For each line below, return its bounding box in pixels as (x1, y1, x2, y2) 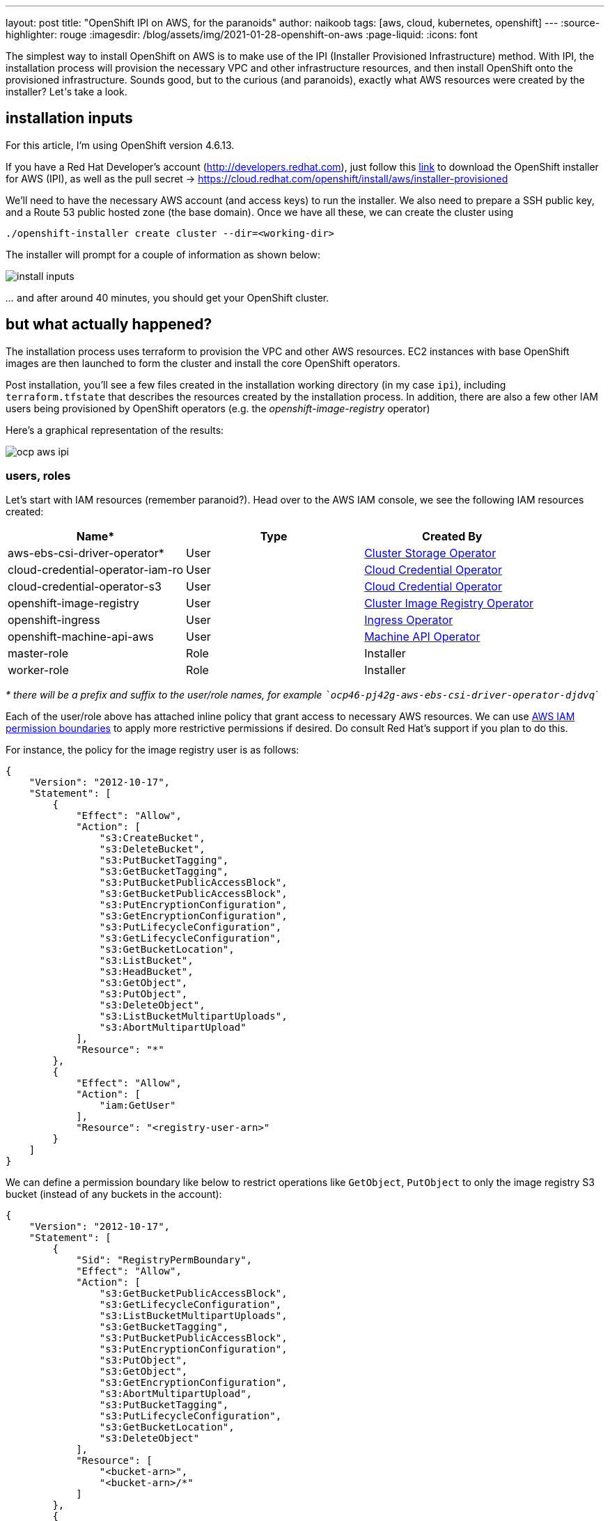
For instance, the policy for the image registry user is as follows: (6, 744, 299, 756)
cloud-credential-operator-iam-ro (8, 563, 184, 577)
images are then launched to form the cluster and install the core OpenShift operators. (6, 357, 400, 369)
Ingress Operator (364, 613, 453, 627)
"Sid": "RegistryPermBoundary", (76, 1254, 253, 1266)
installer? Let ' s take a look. (6, 86, 127, 97)
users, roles (6, 469, 71, 483)
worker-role (8, 663, 69, 678)
